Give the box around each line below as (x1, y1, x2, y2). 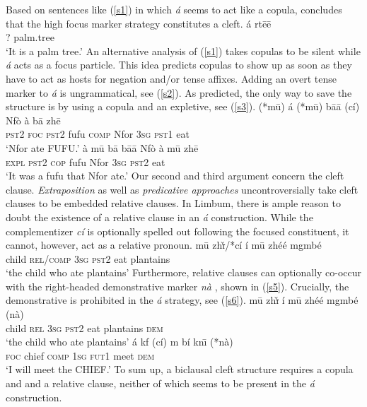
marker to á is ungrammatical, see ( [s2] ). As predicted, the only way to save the (6, 85, 352, 100)
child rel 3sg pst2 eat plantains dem (6, 320, 163, 335)
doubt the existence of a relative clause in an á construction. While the (6, 209, 313, 224)
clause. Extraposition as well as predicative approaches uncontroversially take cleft (6, 182, 359, 196)
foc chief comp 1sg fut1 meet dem (6, 348, 155, 362)
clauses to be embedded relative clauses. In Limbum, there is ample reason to (6, 196, 341, 211)
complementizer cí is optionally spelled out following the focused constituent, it (6, 223, 349, 238)
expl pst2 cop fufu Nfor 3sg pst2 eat (6, 154, 165, 169)
